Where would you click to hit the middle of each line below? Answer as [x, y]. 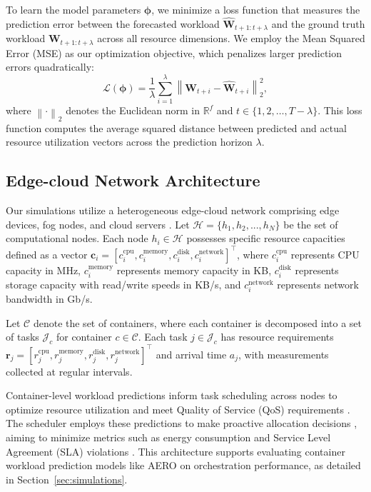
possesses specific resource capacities [266, 238]
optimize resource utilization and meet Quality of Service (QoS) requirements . [178, 409]
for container [84, 337]
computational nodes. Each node [77, 238]
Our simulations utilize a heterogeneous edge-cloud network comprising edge [173, 210]
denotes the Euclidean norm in [133, 110]
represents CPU [325, 254]
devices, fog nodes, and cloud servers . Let [98, 224]
